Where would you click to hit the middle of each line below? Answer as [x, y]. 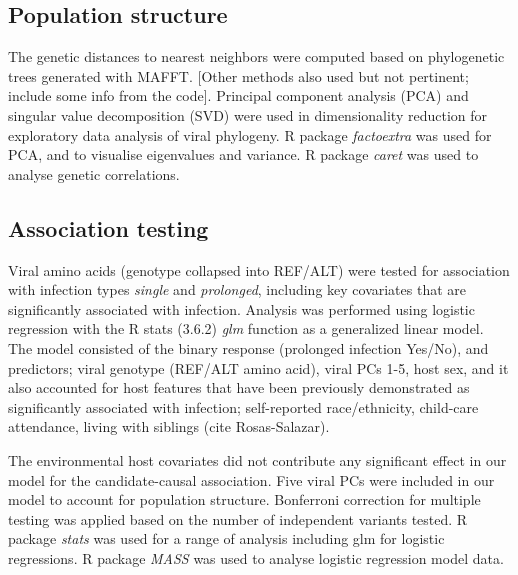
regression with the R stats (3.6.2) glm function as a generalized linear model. [246, 328]
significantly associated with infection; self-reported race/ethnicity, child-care [243, 406]
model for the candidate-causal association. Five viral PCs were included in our [251, 479]
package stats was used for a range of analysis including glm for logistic [226, 538]
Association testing [108, 227]
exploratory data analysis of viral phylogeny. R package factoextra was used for [250, 134]
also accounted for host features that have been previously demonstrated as [239, 387]
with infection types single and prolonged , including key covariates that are [237, 289]
